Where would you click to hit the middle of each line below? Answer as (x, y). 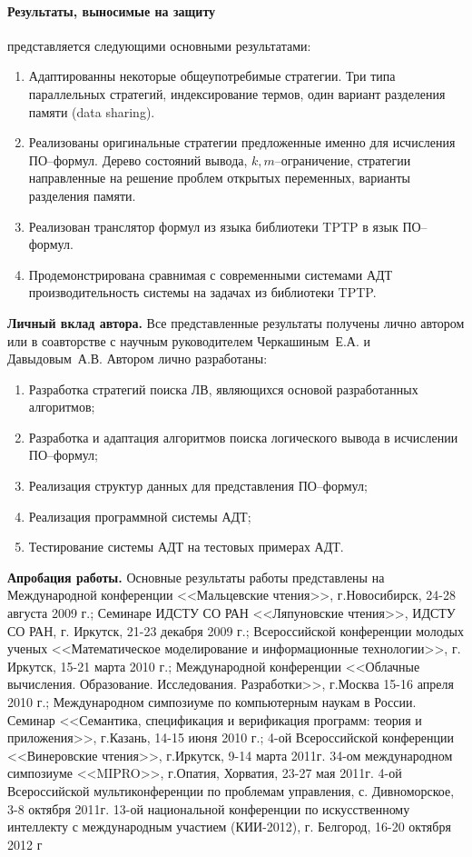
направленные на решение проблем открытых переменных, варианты (219, 178)
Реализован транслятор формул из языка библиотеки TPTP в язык (213, 226)
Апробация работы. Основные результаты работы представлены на (196, 577)
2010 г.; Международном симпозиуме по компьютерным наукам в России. (212, 702)
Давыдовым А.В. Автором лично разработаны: (138, 359)
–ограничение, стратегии (343, 159)
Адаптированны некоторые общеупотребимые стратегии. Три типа (212, 76)
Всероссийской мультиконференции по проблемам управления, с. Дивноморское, (231, 790)
